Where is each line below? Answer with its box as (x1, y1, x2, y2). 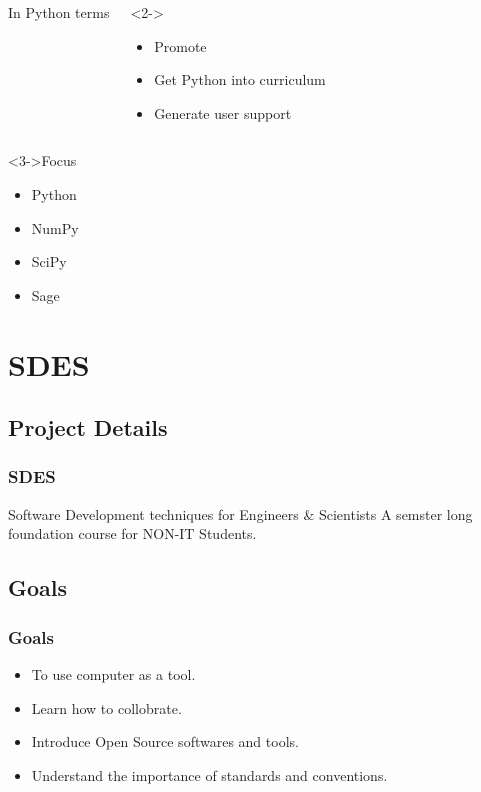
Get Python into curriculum (154, 69, 326, 90)
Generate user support (154, 102, 292, 123)
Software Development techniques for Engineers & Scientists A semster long (8, 503, 473, 524)
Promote (154, 35, 207, 56)
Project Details (8, 412, 168, 443)
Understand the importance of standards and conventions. (31, 764, 388, 785)
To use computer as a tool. (31, 663, 196, 684)
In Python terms (8, 2, 110, 22)
